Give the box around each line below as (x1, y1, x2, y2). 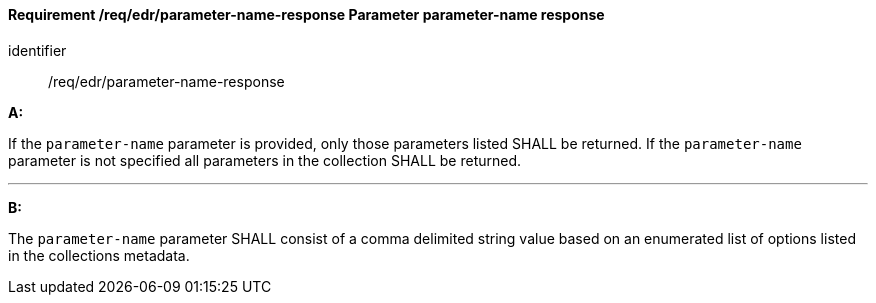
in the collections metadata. (8, 246, 190, 264)
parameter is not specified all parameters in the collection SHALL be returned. (8, 151, 522, 169)
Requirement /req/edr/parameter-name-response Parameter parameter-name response (8, 6, 605, 23)
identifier (8, 41, 67, 59)
